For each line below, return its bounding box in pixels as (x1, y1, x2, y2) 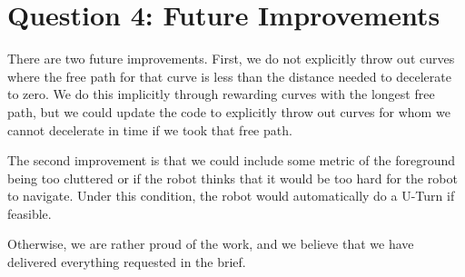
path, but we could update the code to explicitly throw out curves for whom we (7, 102, 450, 121)
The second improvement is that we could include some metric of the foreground (7, 151, 456, 170)
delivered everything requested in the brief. (7, 252, 246, 272)
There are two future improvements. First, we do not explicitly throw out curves (7, 49, 455, 68)
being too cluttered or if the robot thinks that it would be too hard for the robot (7, 168, 458, 187)
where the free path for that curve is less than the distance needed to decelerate (7, 66, 451, 85)
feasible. (7, 203, 52, 223)
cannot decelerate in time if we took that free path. (7, 120, 292, 139)
